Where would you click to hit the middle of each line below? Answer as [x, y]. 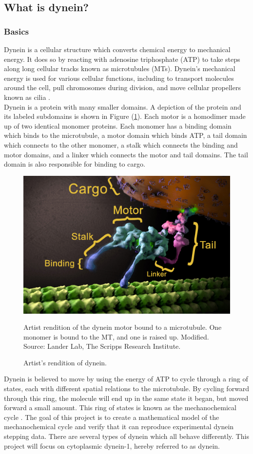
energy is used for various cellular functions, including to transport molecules [119, 78]
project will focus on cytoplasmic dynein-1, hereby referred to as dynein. [112, 445]
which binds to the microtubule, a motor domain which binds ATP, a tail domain [126, 135]
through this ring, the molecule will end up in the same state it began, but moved [126, 398]
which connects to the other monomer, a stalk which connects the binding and [121, 144]
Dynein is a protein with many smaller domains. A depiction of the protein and [123, 106]
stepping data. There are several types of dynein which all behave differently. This [126, 436]
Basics [16, 31]
